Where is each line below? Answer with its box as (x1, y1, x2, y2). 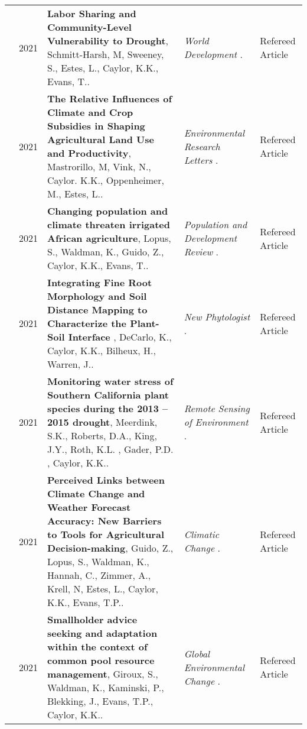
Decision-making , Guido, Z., (47, 541, 174, 555)
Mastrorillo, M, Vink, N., (47, 160, 151, 173)
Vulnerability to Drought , (47, 34, 169, 47)
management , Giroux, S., (47, 667, 158, 681)
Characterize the (47, 316, 126, 330)
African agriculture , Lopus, (47, 231, 171, 245)
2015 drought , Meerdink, (47, 415, 158, 429)
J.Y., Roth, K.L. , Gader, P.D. (47, 442, 174, 456)
